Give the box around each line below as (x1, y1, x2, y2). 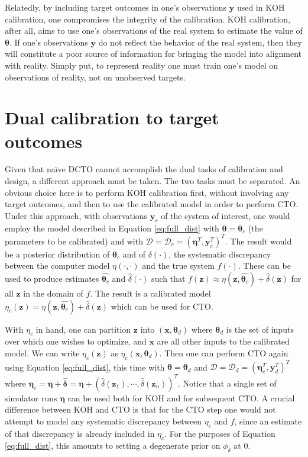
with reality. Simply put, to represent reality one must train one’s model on (5, 59, 278, 71)
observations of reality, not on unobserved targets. (5, 70, 186, 83)
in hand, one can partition (35, 323, 131, 335)
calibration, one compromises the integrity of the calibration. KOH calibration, (5, 12, 290, 25)
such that (151, 272, 186, 284)
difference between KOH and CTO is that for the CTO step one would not (5, 403, 276, 416)
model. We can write (5, 346, 80, 359)
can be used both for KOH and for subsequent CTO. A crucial (67, 391, 295, 404)
